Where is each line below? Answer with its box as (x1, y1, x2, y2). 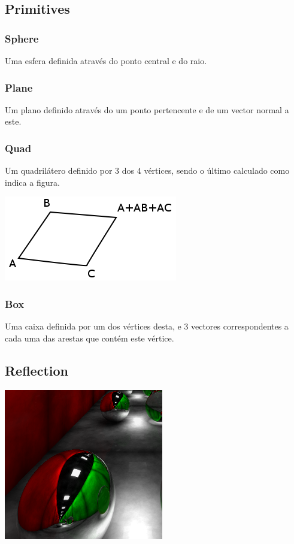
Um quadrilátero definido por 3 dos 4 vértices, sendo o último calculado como (5, 164, 290, 177)
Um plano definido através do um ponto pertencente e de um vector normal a (5, 103, 289, 116)
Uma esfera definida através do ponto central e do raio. (5, 55, 207, 67)
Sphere (5, 31, 39, 46)
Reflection (5, 361, 68, 379)
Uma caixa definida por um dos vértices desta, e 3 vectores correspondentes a (5, 320, 289, 333)
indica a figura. (5, 176, 60, 188)
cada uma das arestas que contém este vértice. (5, 331, 174, 344)
